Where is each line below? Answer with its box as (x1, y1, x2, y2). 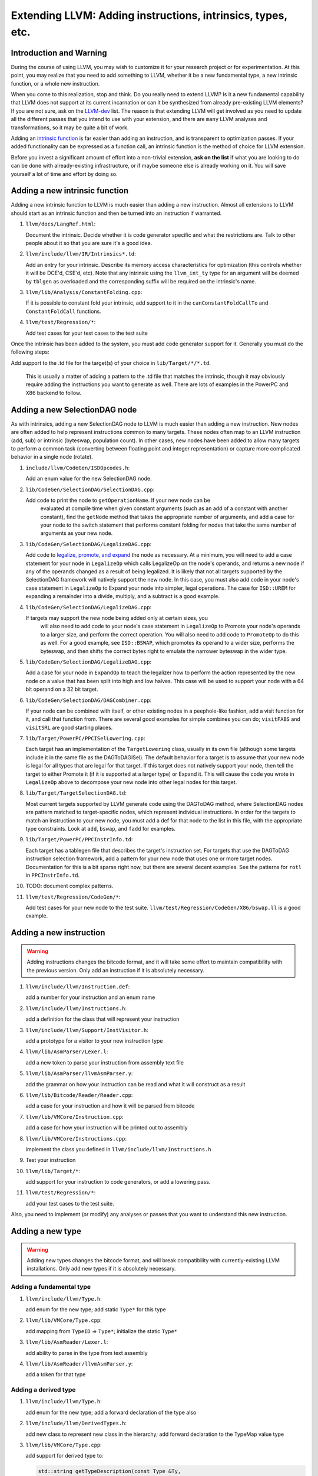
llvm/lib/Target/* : (25, 1167, 81, 1174)
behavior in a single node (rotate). (11, 453, 94, 461)
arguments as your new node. (40, 530, 113, 537)
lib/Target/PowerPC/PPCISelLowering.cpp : (25, 735, 145, 742)
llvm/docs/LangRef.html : (25, 220, 96, 227)
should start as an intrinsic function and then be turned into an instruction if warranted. (11, 210, 222, 217)
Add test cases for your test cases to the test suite (25, 329, 148, 337)
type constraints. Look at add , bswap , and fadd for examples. (25, 825, 176, 832)
